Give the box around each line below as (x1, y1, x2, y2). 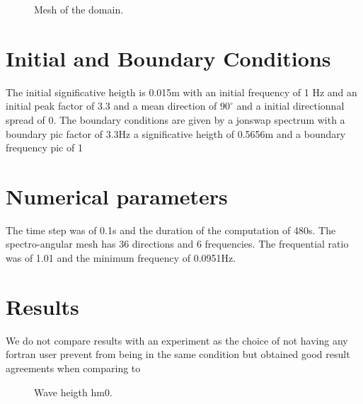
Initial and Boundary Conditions (6, 43, 331, 72)
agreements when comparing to (6, 360, 141, 375)
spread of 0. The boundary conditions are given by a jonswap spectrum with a (6, 112, 345, 127)
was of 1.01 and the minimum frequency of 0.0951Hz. (6, 250, 236, 265)
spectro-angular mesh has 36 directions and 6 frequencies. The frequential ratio (6, 236, 349, 251)
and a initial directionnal (236, 98, 345, 113)
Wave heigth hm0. (34, 384, 113, 399)
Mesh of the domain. (34, 2, 124, 16)
